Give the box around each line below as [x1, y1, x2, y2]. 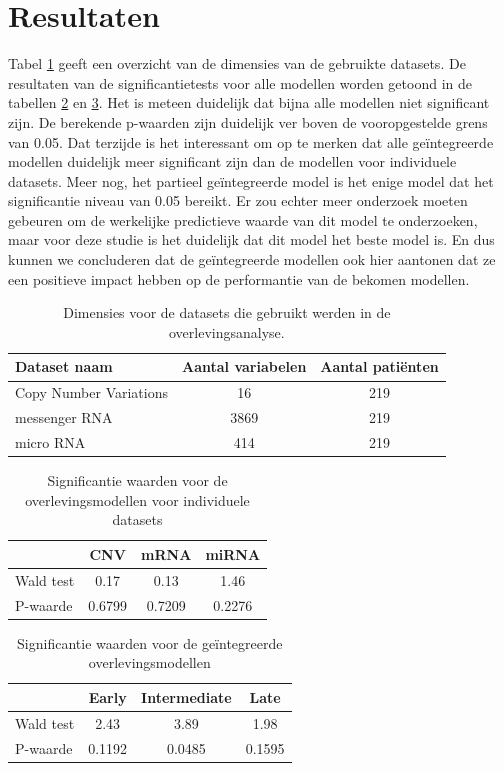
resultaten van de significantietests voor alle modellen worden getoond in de [8, 72, 472, 93]
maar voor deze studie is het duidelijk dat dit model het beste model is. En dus [8, 229, 495, 250]
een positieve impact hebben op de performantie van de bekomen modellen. [8, 268, 470, 289]
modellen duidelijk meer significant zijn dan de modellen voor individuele [8, 151, 457, 172]
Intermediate [141, 686, 232, 707]
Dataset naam [15, 356, 113, 377]
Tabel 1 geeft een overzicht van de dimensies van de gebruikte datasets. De [8, 53, 466, 74]
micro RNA [15, 431, 86, 452]
